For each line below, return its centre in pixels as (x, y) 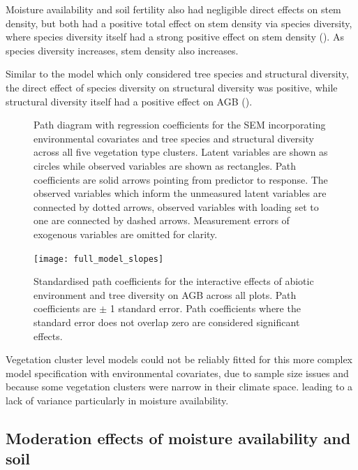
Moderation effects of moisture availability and (178, 438)
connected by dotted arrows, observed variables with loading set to (176, 206)
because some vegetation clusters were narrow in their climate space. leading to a (179, 387)
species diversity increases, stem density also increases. (122, 50)
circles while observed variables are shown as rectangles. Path (165, 165)
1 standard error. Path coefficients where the (205, 308)
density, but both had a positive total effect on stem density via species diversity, (179, 23)
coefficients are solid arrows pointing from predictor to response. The (181, 179)
